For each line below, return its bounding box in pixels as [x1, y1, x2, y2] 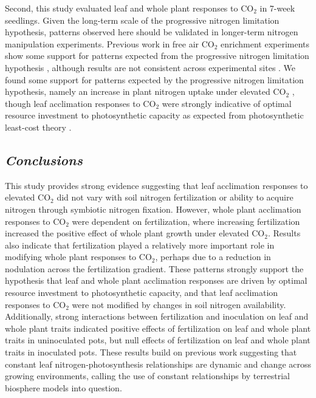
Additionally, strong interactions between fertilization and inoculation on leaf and [5, 310, 309, 323]
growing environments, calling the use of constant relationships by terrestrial [5, 369, 290, 382]
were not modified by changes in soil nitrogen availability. [72, 298, 286, 311]
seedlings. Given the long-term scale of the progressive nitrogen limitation [5, 13, 280, 26]
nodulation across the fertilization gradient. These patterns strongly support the [5, 262, 304, 275]
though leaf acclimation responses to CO [5, 97, 156, 109]
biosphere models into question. [5, 381, 122, 394]
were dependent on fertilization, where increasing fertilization [72, 214, 300, 227]
